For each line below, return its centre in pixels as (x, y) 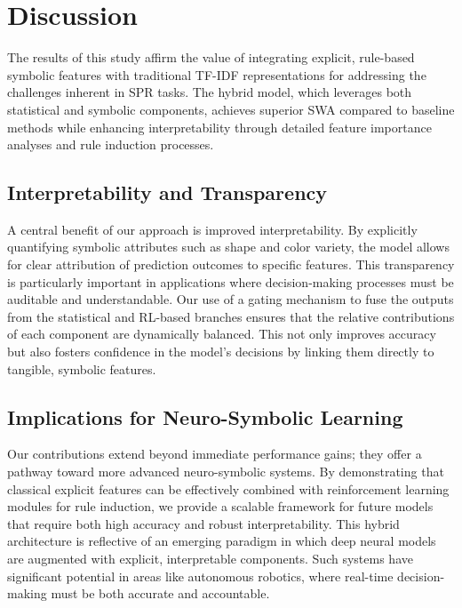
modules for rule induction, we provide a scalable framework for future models (220, 506)
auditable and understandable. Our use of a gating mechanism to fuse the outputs (231, 299)
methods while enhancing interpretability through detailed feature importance (219, 127)
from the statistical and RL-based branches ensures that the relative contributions (231, 316)
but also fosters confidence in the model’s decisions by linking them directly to (221, 352)
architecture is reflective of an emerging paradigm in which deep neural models (222, 541)
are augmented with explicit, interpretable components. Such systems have (210, 558)
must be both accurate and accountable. (160, 593)
